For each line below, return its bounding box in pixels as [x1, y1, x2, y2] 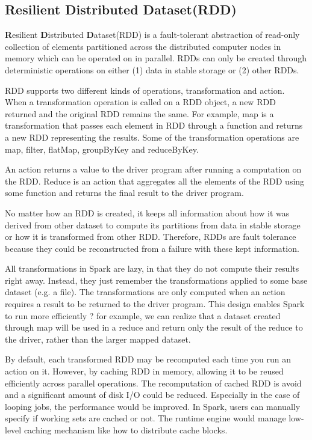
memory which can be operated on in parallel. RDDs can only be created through [5, 52, 307, 64]
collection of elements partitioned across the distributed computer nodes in [5, 40, 281, 52]
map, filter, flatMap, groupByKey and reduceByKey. [5, 142, 199, 155]
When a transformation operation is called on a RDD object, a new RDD [5, 96, 276, 108]
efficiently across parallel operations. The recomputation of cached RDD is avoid [5, 376, 302, 389]
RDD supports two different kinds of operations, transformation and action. [5, 84, 285, 96]
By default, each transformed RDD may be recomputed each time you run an [5, 353, 292, 365]
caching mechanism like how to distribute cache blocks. [23, 424, 228, 436]
